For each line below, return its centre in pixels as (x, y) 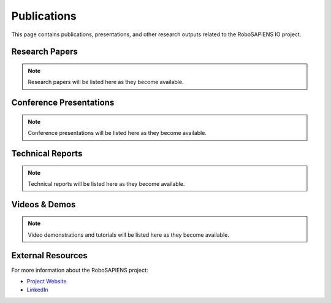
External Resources (50, 255)
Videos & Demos (44, 205)
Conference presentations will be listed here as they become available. (117, 133)
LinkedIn (37, 290)
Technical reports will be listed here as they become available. (106, 183)
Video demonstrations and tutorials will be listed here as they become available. (129, 235)
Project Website (47, 282)
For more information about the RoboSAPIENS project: (80, 270)
